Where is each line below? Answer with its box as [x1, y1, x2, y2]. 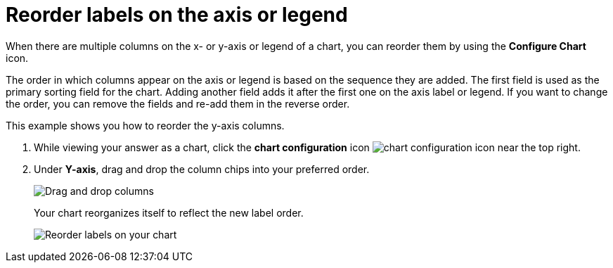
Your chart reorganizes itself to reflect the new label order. [34, 206, 304, 219]
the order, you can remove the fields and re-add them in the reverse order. [6, 97, 350, 110]
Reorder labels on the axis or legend [6, 3, 348, 27]
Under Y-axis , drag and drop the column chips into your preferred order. [34, 162, 370, 175]
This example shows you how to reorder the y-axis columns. [6, 119, 285, 132]
